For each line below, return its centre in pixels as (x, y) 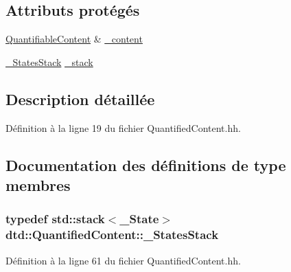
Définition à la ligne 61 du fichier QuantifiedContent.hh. (123, 260)
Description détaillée (80, 99)
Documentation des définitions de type (146, 165)
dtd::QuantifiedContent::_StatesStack (112, 235)
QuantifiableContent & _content (74, 39)
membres (38, 184)
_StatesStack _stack (49, 61)
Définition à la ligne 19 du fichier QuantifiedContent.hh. (123, 127)
